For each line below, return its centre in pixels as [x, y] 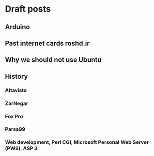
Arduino [17, 27]
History [16, 76]
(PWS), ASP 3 [21, 148]
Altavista [16, 90]
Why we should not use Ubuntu [53, 60]
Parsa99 [15, 129]
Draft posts [28, 9]
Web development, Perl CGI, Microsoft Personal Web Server [77, 142]
